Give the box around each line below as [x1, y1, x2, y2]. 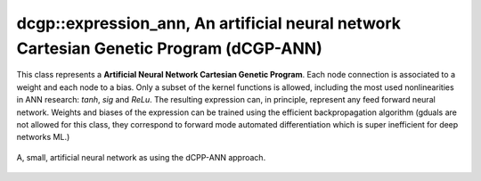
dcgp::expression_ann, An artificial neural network [16, 13, 401, 33]
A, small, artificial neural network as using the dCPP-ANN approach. [16, 152, 266, 162]
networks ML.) [16, 132, 70, 143]
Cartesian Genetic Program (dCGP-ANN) [16, 38, 322, 58]
